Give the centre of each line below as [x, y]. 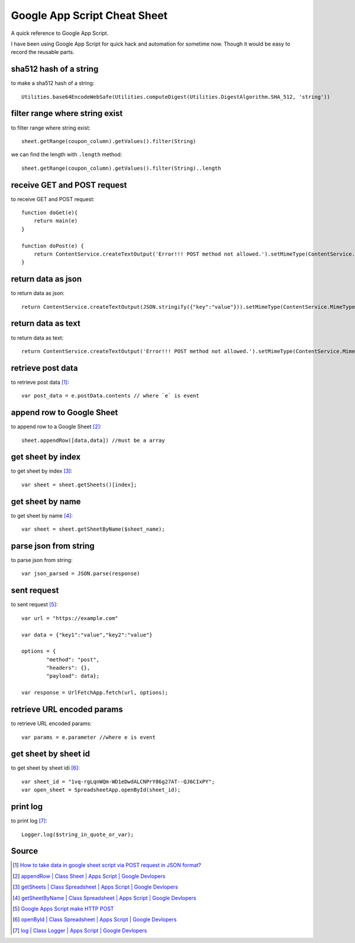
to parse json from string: [42, 560]
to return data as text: [37, 338]
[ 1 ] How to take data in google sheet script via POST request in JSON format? [107, 865]
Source [25, 851]
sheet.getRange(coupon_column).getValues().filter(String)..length [121, 168]
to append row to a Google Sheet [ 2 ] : [56, 427]
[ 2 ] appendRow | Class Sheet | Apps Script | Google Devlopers [89, 876]
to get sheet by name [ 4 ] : [42, 515]
